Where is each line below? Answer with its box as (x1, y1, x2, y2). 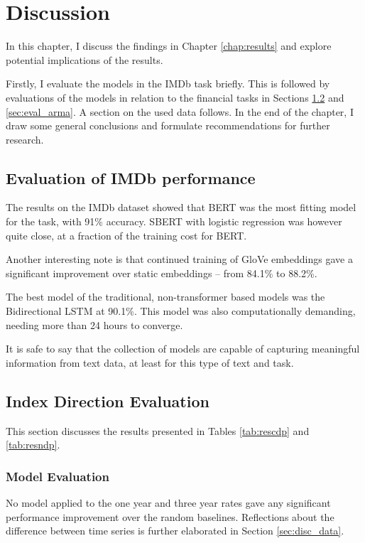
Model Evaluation (6, 467, 109, 485)
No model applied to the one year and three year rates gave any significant (6, 495, 331, 510)
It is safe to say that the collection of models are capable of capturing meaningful (6, 341, 360, 356)
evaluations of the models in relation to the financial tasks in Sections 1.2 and (6, 90, 344, 104)
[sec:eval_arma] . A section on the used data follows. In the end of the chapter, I (6, 104, 354, 119)
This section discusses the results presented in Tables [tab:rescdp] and (6, 423, 310, 438)
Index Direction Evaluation (6, 389, 209, 412)
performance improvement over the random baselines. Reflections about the (6, 509, 334, 524)
